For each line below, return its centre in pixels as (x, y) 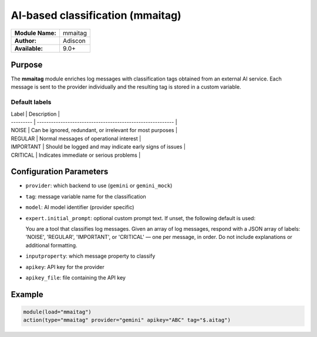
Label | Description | (35, 114)
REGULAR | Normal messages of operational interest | (76, 139)
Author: (26, 41)
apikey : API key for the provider (65, 267)
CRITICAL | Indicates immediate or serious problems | (76, 155)
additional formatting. (51, 245)
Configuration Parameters (60, 172)
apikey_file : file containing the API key (76, 277)
